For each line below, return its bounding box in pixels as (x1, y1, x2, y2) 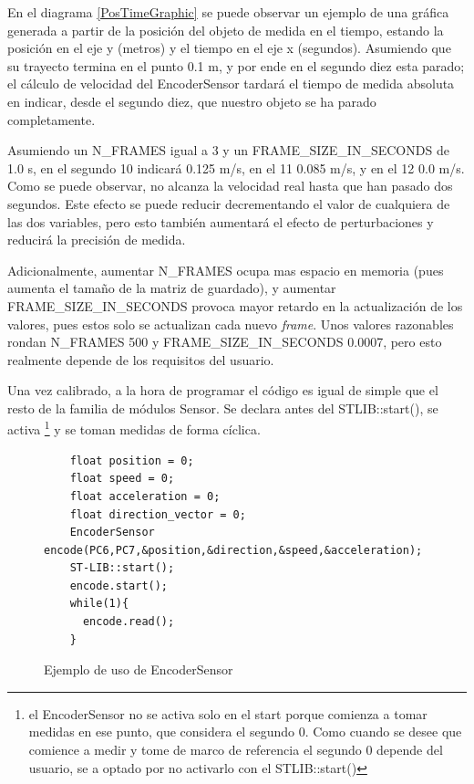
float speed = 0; (69, 472, 175, 486)
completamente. (7, 110, 96, 129)
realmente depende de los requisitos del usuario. (7, 350, 274, 369)
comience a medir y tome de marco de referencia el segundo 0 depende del (28, 740, 443, 759)
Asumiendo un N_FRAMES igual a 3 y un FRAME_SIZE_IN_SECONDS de (7, 141, 449, 160)
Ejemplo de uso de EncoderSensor (44, 660, 233, 679)
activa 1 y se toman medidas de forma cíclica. (7, 417, 261, 439)
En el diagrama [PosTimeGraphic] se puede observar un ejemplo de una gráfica (7, 3, 449, 21)
